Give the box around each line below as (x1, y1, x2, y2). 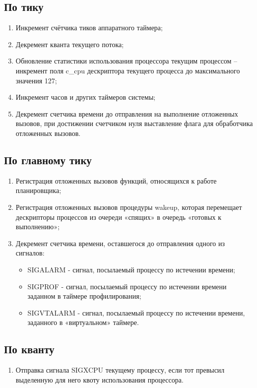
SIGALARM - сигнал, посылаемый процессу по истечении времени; (27, 264, 235, 274)
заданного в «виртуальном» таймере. (27, 317, 139, 327)
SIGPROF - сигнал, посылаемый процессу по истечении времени (27, 281, 227, 291)
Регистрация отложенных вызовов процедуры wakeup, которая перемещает (15, 201, 242, 212)
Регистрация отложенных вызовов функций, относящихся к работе (15, 175, 217, 186)
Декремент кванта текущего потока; (15, 39, 124, 49)
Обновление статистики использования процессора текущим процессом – (15, 56, 238, 66)
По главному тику (4, 152, 92, 167)
